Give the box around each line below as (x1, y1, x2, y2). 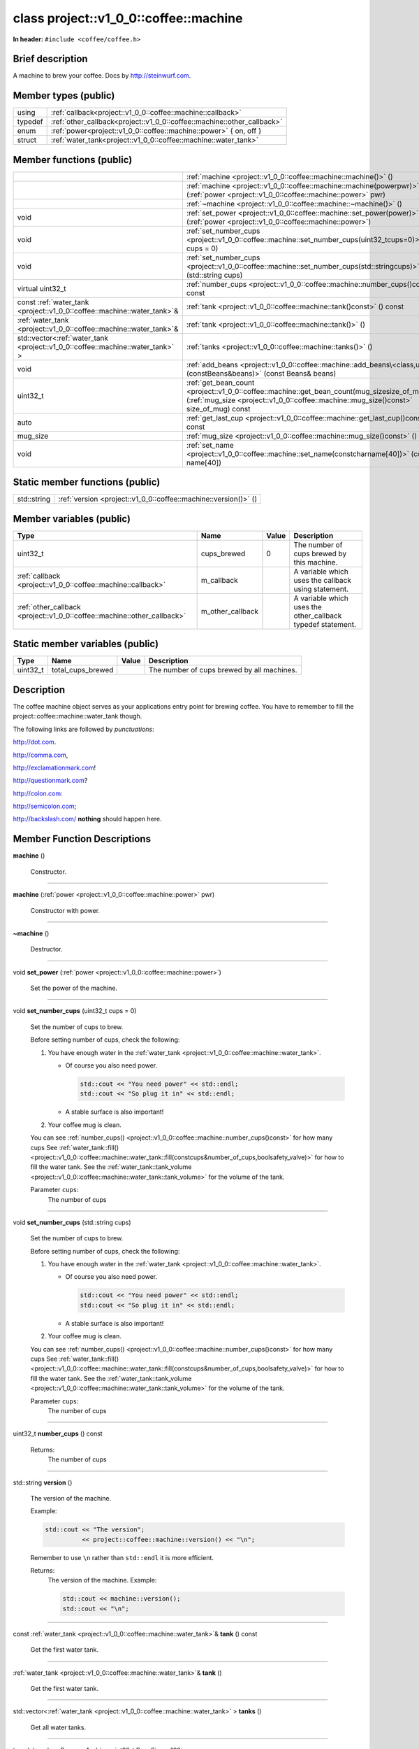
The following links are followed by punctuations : (13, 725, 155, 733)
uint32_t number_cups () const (13, 1429, 103, 1438)
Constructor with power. (30, 906, 101, 914)
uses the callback (293, 575, 352, 585)
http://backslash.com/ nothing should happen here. (13, 815, 162, 823)
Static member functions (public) (13, 476, 161, 488)
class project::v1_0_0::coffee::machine (13, 10, 243, 26)
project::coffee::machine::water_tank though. (13, 712, 142, 721)
